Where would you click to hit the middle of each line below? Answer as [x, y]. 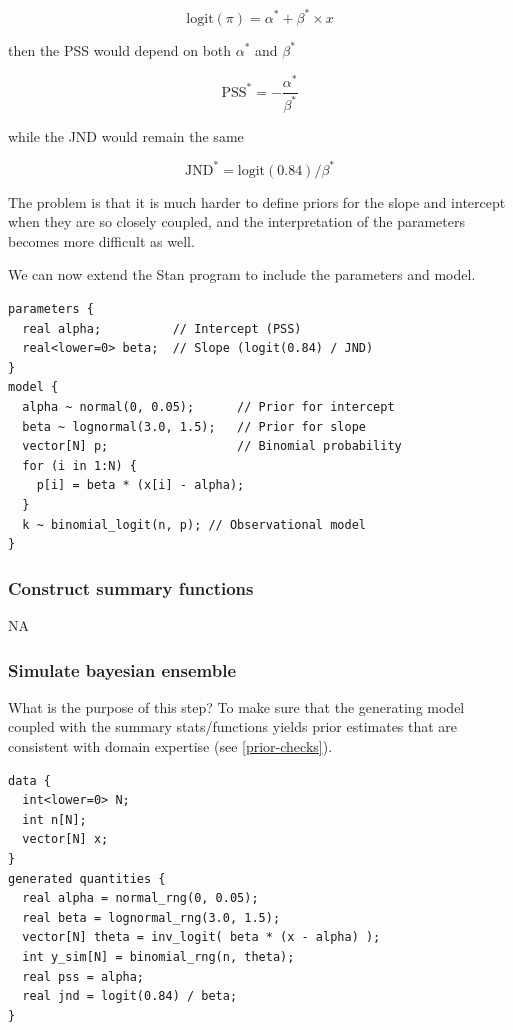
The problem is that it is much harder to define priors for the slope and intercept [257, 201]
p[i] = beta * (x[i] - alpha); [140, 485]
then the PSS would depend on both [120, 49]
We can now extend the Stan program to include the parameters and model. [242, 274]
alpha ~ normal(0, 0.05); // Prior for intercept [208, 407]
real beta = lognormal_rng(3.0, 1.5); [151, 917]
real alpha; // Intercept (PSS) [162, 328]
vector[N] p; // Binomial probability [212, 446]
